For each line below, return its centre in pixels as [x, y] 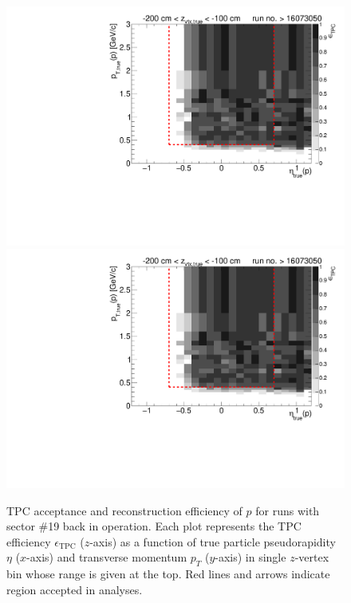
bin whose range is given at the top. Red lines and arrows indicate [168, 574]
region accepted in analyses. [75, 589]
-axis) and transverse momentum [107, 557]
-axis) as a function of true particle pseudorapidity [213, 541]
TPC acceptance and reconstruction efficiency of [124, 510]
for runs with [288, 510]
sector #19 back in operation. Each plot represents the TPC [154, 526]
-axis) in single [250, 557]
